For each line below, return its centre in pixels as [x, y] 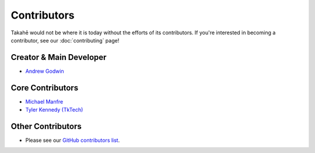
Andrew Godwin [45, 71]
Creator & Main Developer [59, 57]
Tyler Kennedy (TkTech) [54, 110]
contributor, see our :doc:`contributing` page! [65, 40]
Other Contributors [46, 126]
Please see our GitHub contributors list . [73, 140]
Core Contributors [45, 88]
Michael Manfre [44, 101]
